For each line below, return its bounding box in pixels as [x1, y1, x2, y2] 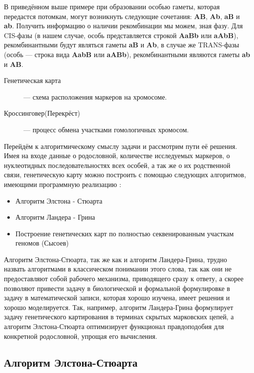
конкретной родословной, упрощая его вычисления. [4, 331, 157, 341]
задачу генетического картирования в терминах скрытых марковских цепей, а [4, 311, 234, 322]
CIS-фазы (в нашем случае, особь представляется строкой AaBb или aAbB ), [4, 30, 238, 40]
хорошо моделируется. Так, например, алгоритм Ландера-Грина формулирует [4, 302, 233, 312]
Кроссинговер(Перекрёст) [4, 108, 81, 118]
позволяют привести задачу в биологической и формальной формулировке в [4, 283, 230, 293]
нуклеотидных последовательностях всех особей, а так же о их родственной [4, 160, 231, 170]
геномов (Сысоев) [15, 238, 69, 248]
